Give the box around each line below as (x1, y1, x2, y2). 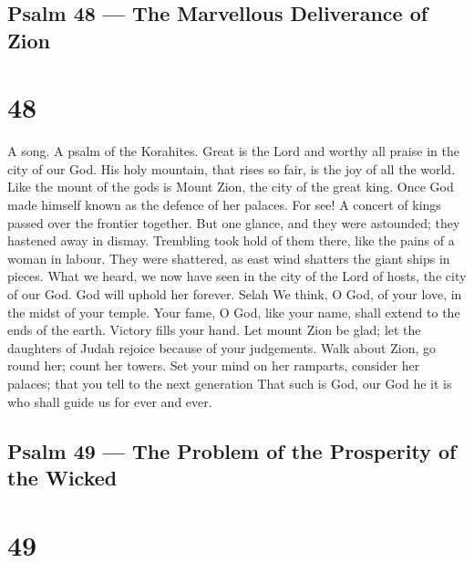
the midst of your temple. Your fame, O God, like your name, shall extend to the (7, 302, 460, 321)
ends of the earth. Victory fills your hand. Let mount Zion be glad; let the (7, 320, 421, 339)
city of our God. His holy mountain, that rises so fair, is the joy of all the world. (7, 159, 456, 178)
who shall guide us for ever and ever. (7, 391, 212, 411)
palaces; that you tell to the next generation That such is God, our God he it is (7, 374, 452, 393)
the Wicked (7, 463, 118, 491)
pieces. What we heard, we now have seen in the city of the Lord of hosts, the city (7, 266, 467, 286)
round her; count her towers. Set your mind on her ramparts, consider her (7, 356, 420, 375)
